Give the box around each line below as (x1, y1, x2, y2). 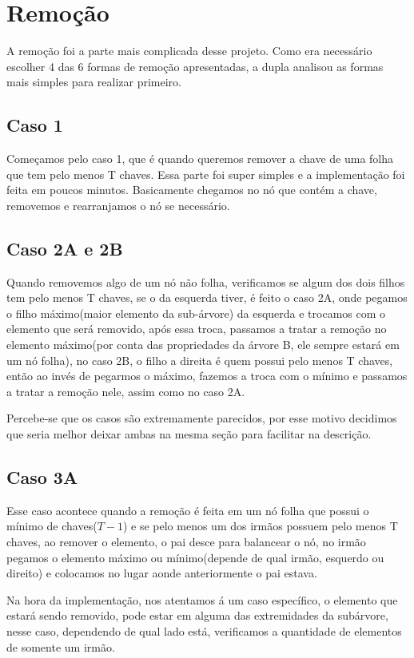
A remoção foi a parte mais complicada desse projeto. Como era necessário (6, 42, 372, 59)
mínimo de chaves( (6, 517, 98, 534)
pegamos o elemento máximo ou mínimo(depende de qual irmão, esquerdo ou (6, 549, 384, 565)
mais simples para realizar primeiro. (6, 73, 181, 90)
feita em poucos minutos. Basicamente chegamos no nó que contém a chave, (6, 181, 377, 198)
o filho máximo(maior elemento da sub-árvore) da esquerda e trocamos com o (6, 304, 386, 321)
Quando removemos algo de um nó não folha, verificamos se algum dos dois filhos (6, 273, 405, 290)
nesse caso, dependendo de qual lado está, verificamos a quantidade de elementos (6, 622, 402, 639)
